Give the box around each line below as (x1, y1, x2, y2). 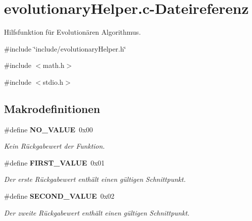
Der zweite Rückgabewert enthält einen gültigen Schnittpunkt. (4, 207, 190, 218)
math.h (43, 60, 65, 70)
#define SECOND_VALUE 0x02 (4, 191, 115, 201)
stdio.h (43, 76, 63, 87)
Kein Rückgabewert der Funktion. (4, 141, 105, 151)
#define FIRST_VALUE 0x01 (4, 157, 105, 167)
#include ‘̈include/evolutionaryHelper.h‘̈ (4, 43, 126, 54)
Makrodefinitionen (4, 101, 101, 116)
